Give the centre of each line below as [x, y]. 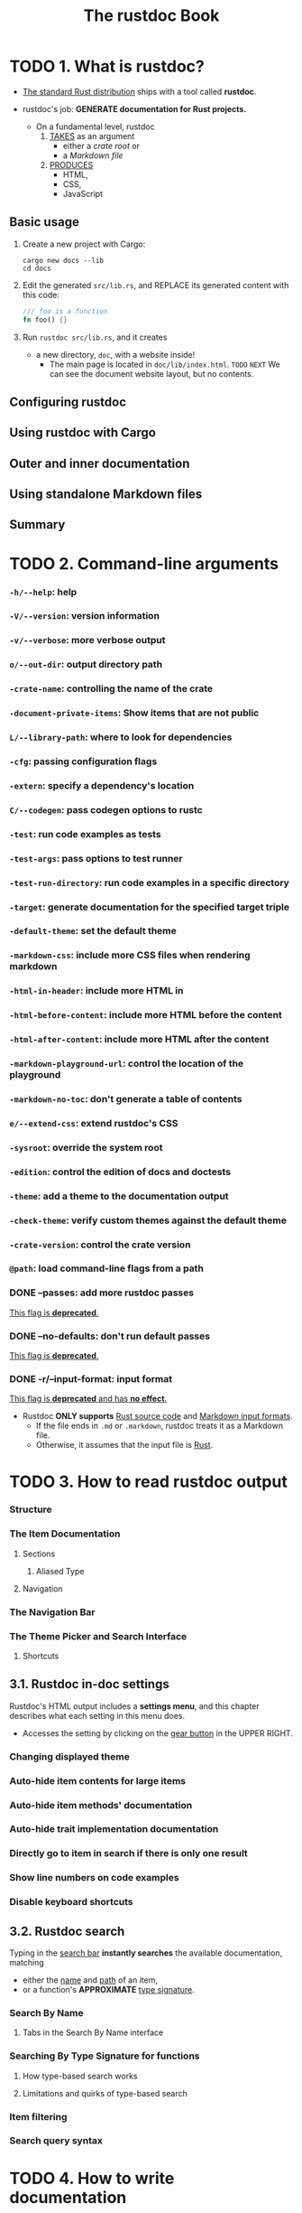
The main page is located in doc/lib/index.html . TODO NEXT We [165, 364]
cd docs [37, 268]
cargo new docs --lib [63, 260]
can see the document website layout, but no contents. [151, 374]
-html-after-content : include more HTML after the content [139, 1040]
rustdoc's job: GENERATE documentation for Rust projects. [134, 108]
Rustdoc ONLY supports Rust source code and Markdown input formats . [157, 1416]
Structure [31, 1509]
